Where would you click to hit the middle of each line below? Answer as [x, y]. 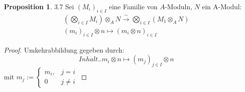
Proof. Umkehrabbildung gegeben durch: [64, 49]
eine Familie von [133, 6]
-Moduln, [179, 6]
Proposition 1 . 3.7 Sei [39, 6]
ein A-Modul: [222, 6]
